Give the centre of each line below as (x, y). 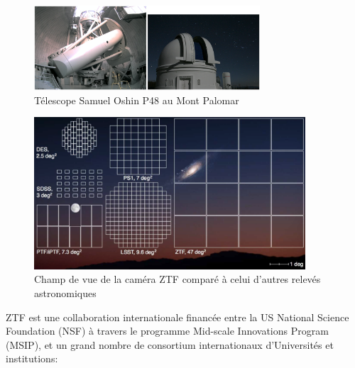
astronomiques (65, 293)
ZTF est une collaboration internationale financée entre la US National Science (177, 317)
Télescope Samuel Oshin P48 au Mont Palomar (137, 100)
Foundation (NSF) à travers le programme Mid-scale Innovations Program (167, 331)
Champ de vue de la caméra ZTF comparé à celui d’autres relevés (177, 279)
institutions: (32, 358)
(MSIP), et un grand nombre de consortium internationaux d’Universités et (170, 344)
